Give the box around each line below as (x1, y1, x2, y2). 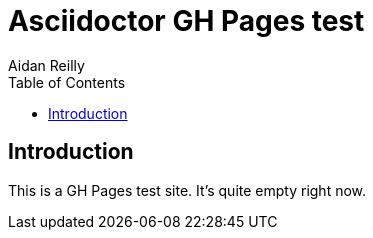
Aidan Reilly (8, 56, 85, 74)
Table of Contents (8, 73, 126, 91)
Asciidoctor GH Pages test (8, 4, 365, 38)
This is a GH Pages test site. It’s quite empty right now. (8, 181, 367, 199)
